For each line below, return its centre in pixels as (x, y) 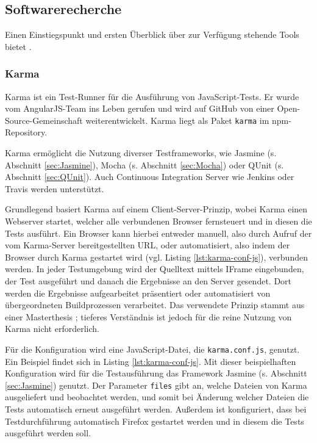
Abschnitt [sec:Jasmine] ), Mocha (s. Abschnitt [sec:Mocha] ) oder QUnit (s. (144, 164)
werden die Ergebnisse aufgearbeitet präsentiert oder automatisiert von (138, 293)
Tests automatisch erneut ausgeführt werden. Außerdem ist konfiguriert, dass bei (156, 409)
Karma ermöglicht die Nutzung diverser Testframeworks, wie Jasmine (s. (141, 153)
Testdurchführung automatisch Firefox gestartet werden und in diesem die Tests (155, 421)
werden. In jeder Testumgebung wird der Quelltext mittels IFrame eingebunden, (155, 269)
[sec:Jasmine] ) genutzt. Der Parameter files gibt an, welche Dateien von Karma (156, 385)
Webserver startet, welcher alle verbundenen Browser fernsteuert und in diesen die (158, 221)
